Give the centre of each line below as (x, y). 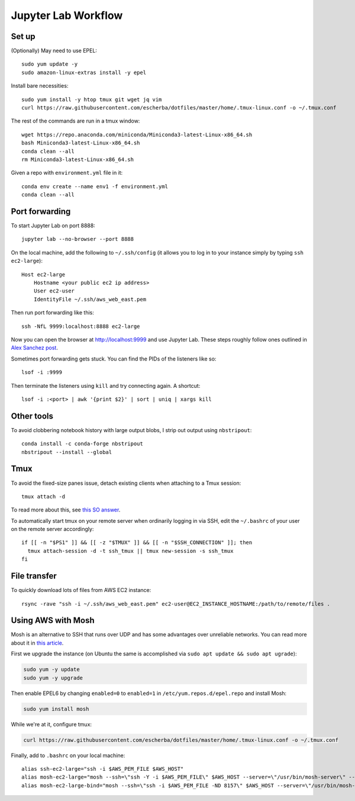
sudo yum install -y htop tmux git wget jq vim (92, 99)
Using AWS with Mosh (53, 621)
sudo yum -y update (51, 670)
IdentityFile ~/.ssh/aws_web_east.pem (90, 299)
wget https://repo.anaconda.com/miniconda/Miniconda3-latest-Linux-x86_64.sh (137, 134)
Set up (23, 36)
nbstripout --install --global (67, 452)
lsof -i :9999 (42, 372)
